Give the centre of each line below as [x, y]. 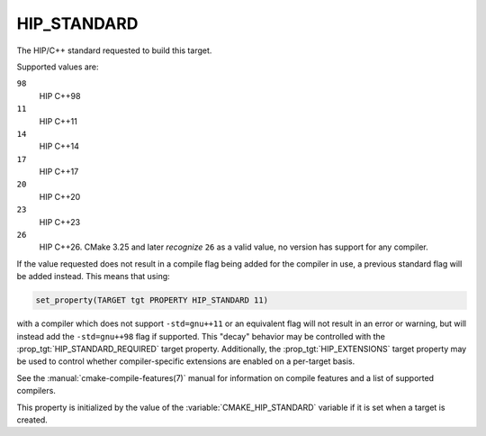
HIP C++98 [60, 95]
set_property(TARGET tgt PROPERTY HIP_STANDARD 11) [152, 300]
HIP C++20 [60, 196]
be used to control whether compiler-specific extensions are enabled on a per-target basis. [186, 361]
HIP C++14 [59, 146]
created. [32, 420]
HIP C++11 [58, 121]
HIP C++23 [60, 222]
